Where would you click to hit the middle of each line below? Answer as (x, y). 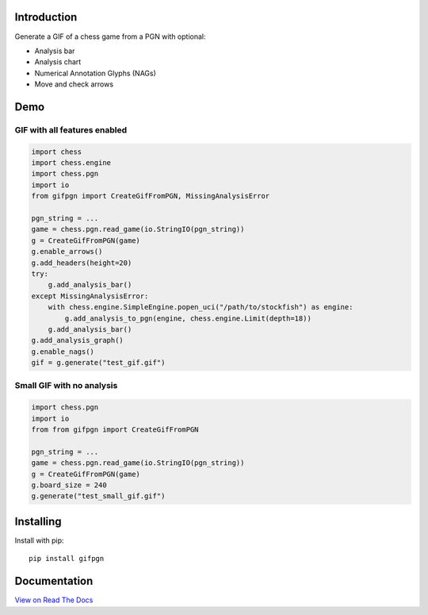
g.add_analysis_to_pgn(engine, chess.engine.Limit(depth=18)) (188, 318)
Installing (38, 521)
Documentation (54, 581)
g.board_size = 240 (69, 485)
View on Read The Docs (54, 600)
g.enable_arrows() (67, 252)
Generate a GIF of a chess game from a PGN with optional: (110, 37)
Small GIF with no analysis (66, 386)
